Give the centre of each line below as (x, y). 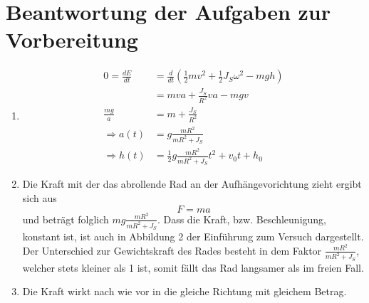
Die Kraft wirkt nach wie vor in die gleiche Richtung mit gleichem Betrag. (184, 291)
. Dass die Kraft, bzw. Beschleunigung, (242, 219)
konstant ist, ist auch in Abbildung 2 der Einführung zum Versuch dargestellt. (193, 236)
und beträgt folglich (66, 219)
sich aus (40, 197)
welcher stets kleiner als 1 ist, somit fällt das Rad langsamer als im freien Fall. (193, 267)
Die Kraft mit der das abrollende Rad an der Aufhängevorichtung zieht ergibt (192, 184)
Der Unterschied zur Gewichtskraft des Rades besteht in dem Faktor (172, 250)
